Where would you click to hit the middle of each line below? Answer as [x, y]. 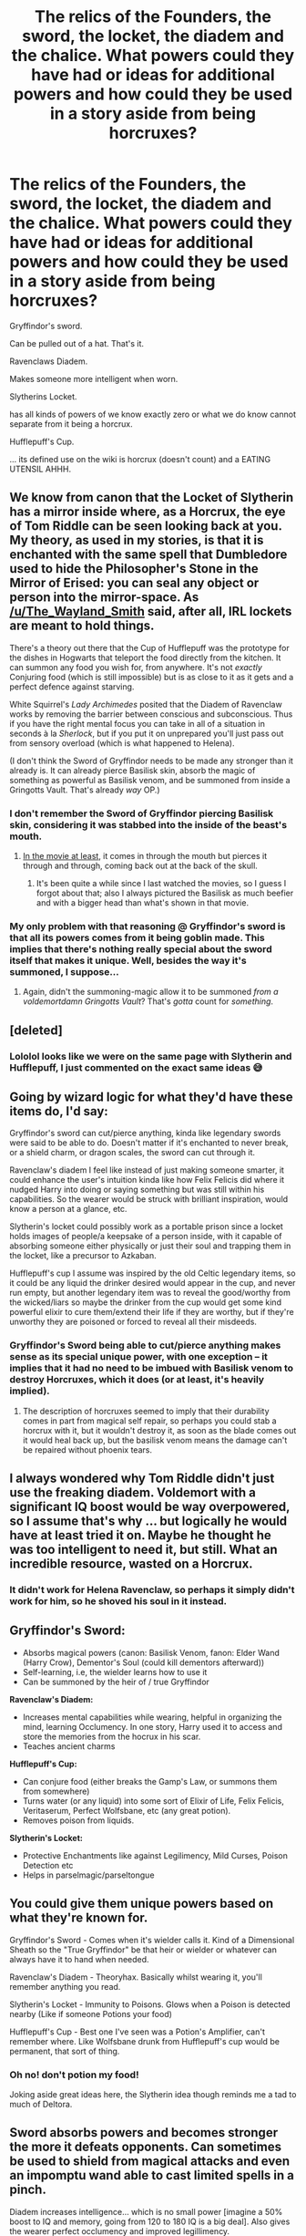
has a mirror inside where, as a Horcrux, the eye [148, 512]
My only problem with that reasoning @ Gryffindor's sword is [148, 926]
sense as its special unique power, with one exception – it [139, 1357]
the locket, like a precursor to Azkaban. [83, 1256]
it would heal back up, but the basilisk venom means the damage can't [155, 1440]
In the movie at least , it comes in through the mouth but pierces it [145, 856]
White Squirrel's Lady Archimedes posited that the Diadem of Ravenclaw [146, 704]
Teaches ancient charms [69, 1746]
